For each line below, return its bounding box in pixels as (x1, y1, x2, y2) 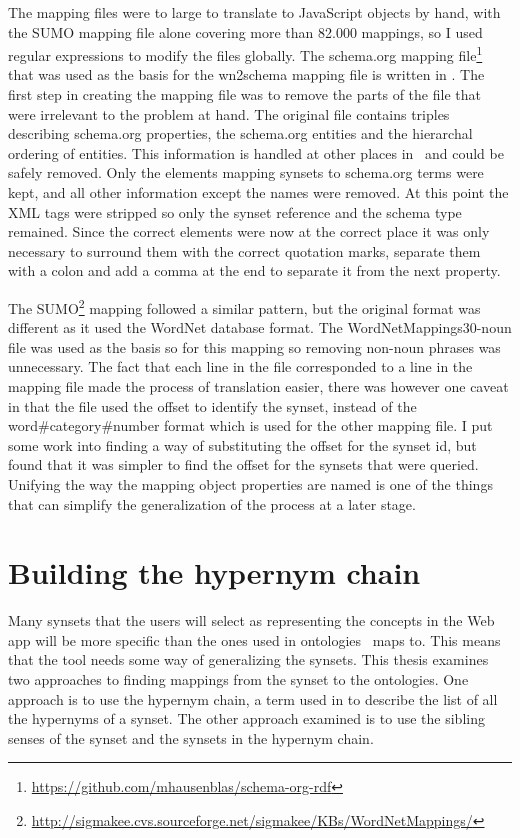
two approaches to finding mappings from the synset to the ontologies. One (8, 669, 469, 690)
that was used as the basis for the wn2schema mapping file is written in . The (8, 64, 485, 85)
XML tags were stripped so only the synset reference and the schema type (8, 201, 462, 222)
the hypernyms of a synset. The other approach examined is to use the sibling (8, 708, 485, 729)
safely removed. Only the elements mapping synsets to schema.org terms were (8, 162, 484, 183)
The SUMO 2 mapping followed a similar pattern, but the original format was (8, 294, 481, 318)
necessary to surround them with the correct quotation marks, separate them (8, 240, 481, 261)
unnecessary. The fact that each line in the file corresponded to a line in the (8, 356, 473, 377)
